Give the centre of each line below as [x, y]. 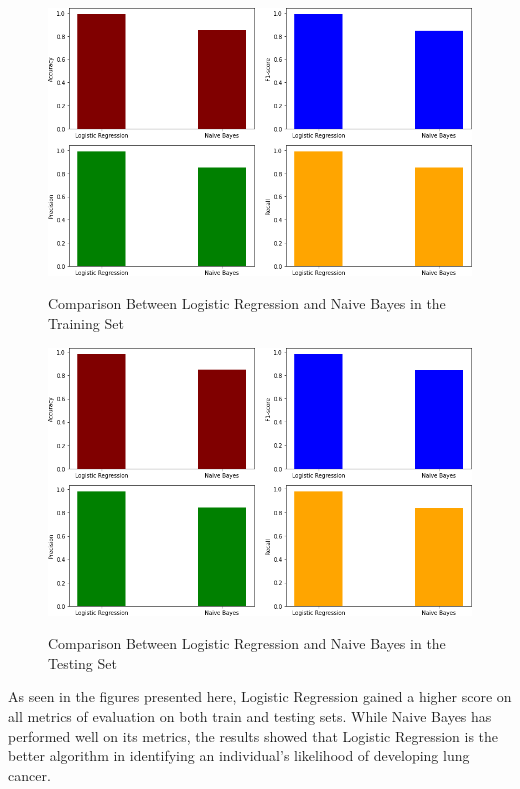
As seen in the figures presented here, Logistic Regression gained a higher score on [260, 696]
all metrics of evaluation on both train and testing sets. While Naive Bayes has [250, 715]
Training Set [86, 323]
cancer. [29, 774]
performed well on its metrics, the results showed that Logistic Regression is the [253, 735]
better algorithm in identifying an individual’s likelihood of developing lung [239, 755]
